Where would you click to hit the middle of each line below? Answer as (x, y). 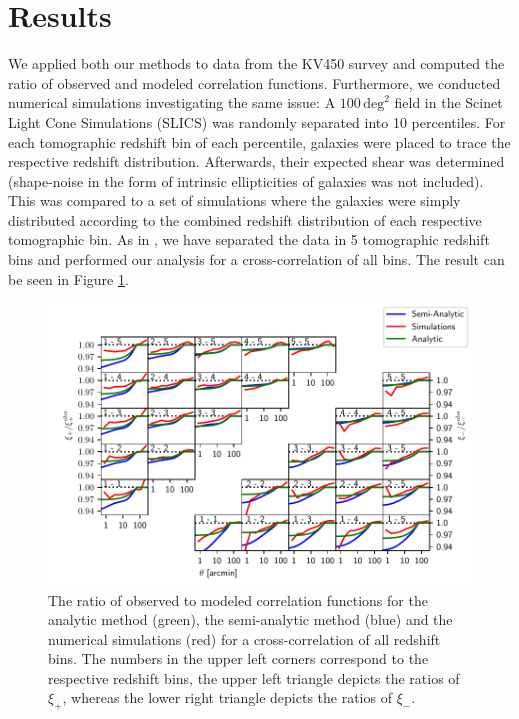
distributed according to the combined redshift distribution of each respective (245, 219)
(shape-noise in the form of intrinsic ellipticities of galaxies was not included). (246, 180)
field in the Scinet (448, 102)
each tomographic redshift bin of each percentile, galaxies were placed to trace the (259, 141)
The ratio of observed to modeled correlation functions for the (238, 599)
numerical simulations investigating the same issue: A (172, 102)
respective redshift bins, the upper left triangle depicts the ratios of (254, 677)
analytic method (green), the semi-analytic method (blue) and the (250, 619)
